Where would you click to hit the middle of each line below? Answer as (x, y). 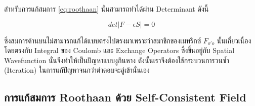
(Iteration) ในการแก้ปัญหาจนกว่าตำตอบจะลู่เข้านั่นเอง (77, 70)
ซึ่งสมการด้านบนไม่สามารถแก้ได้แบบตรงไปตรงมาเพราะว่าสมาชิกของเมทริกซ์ (103, 40)
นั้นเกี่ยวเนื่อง (234, 40)
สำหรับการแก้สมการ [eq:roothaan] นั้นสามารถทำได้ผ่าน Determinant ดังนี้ (107, 9)
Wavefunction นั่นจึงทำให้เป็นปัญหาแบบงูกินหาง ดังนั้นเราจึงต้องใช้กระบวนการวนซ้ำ (117, 60)
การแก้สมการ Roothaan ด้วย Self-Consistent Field (125, 97)
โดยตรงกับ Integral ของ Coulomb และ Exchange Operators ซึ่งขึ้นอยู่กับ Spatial (119, 50)
